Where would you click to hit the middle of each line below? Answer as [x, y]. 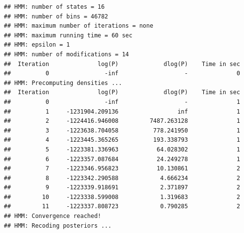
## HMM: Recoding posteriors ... [58, 225]
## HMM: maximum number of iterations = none [79, 26]
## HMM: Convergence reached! [53, 216]
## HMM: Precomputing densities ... [63, 83]
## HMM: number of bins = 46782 [56, 16]
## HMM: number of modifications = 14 [66, 54]
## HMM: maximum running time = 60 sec [68, 35]
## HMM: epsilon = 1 [37, 45]
